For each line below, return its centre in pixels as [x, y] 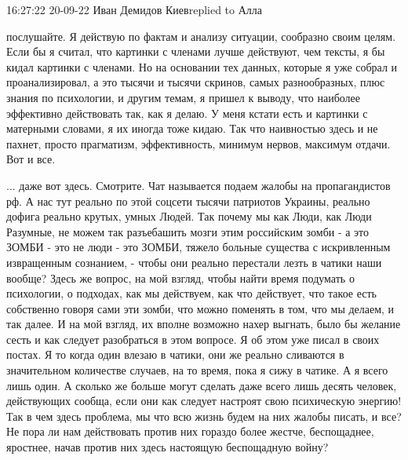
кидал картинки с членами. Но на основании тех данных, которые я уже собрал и [202, 66]
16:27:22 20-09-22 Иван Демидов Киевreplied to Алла [135, 9]
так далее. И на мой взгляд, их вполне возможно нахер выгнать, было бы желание [204, 324]
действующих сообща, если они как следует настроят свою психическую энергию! [204, 401]
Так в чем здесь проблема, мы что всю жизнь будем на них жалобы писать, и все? [204, 416]
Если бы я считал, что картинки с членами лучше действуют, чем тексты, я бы [196, 51]
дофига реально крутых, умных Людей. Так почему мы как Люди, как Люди [189, 216]
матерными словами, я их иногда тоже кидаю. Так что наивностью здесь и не [192, 128]
